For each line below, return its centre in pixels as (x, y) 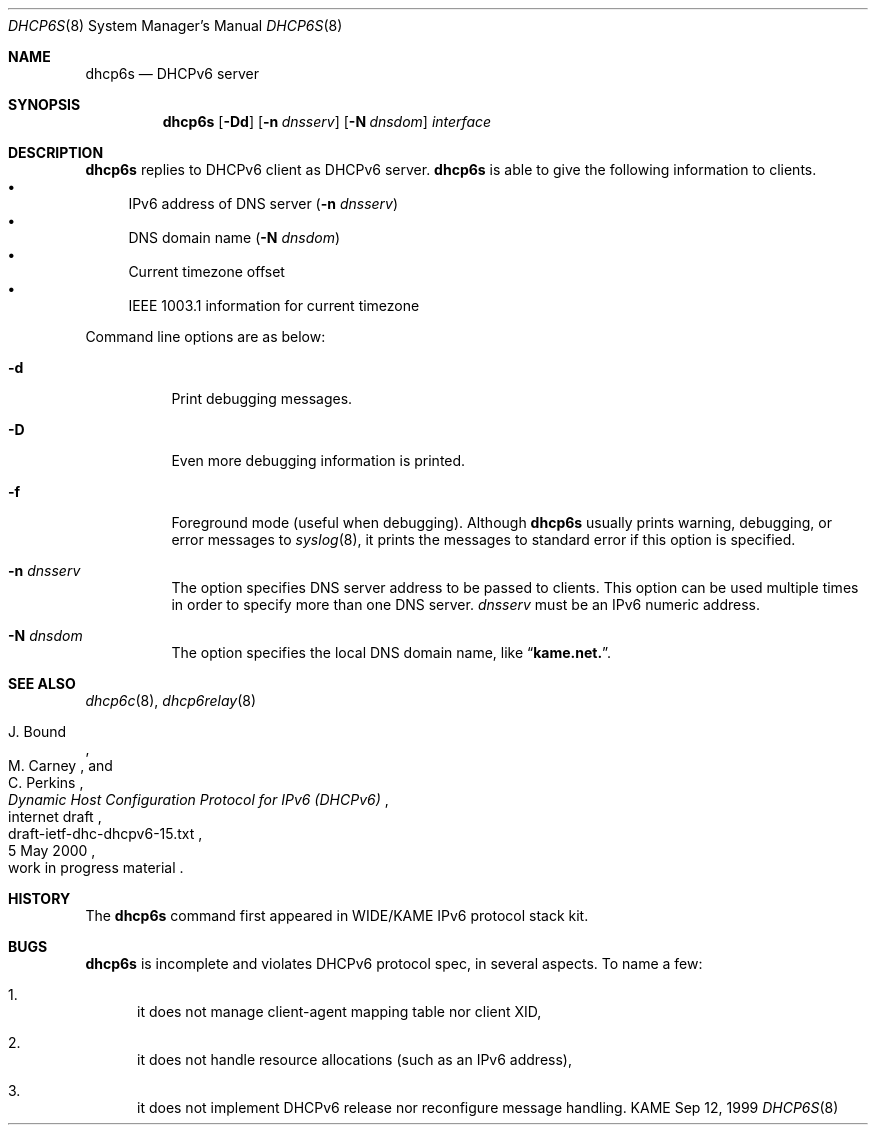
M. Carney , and (60, 765)
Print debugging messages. (262, 398)
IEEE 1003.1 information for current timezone (274, 305)
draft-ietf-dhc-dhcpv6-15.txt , (105, 833)
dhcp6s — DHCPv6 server (172, 73)
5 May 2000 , (52, 850)
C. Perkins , (46, 782)
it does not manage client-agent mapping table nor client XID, (339, 1011)
